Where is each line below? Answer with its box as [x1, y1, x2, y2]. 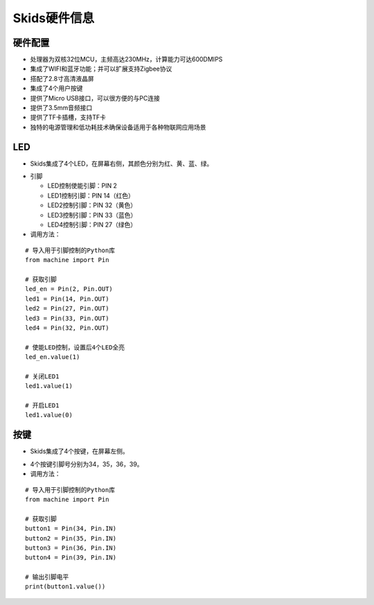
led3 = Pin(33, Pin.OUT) [25, 314, 109, 322]
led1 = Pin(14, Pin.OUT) [25, 295, 109, 303]
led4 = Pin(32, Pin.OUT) [25, 324, 109, 332]
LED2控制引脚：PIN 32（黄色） [47, 201, 137, 209]
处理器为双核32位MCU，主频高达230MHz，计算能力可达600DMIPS [30, 55, 223, 64]
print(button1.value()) [25, 583, 106, 590]
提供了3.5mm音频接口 [30, 104, 93, 112]
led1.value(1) [25, 382, 73, 390]
